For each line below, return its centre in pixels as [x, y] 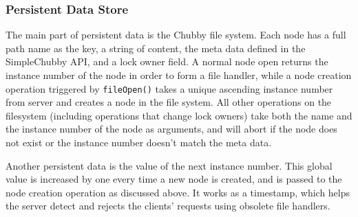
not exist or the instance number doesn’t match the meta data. [139, 142]
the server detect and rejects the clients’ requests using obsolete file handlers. [168, 206]
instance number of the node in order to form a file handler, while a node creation [179, 75]
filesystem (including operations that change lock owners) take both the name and [179, 115]
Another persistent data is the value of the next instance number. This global [169, 165]
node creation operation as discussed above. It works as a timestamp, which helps [178, 192]
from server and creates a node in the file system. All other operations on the [169, 102]
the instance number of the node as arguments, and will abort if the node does [171, 129]
